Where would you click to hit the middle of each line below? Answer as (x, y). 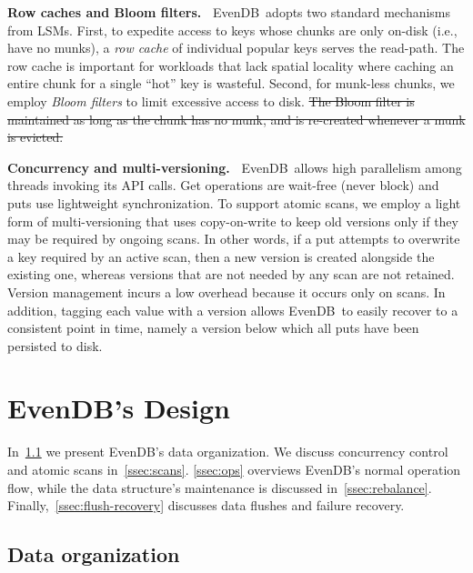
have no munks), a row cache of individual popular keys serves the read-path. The (236, 48)
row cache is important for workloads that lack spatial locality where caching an (231, 65)
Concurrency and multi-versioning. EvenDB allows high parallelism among (235, 167)
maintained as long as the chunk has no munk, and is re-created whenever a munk (236, 119)
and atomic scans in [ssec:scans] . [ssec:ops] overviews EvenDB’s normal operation (234, 469)
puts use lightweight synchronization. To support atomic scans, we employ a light (234, 202)
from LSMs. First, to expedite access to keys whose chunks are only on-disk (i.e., (232, 30)
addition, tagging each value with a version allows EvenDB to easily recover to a (233, 310)
